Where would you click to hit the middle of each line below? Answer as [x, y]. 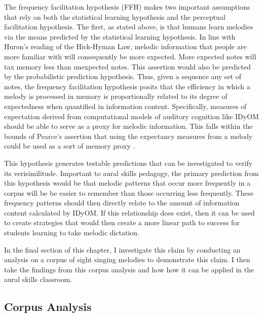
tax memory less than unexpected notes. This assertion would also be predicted [127, 66]
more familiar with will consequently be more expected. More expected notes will [130, 56]
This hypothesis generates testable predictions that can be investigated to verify [128, 163]
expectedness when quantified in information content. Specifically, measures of [125, 106]
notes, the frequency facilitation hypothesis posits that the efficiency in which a [127, 86]
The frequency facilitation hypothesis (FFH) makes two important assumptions [127, 7]
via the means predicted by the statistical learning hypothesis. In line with [120, 36]
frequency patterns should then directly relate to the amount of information [122, 203]
